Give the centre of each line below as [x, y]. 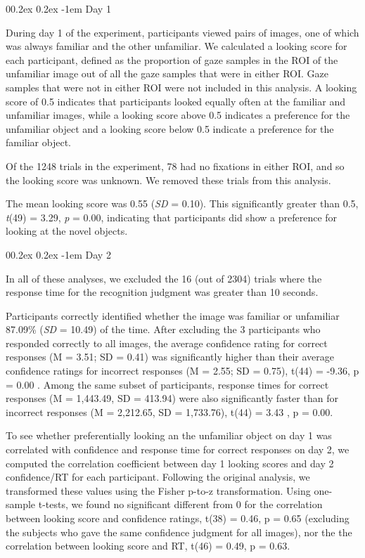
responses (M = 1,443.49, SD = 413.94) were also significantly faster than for [172, 398]
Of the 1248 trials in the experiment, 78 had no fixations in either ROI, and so [175, 166]
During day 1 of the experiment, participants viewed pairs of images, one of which [182, 32]
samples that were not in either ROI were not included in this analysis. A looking [181, 87]
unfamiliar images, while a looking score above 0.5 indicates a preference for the [178, 115]
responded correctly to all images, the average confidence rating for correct [167, 343]
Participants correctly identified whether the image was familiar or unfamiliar [173, 315]
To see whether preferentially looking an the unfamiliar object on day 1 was [169, 435]
